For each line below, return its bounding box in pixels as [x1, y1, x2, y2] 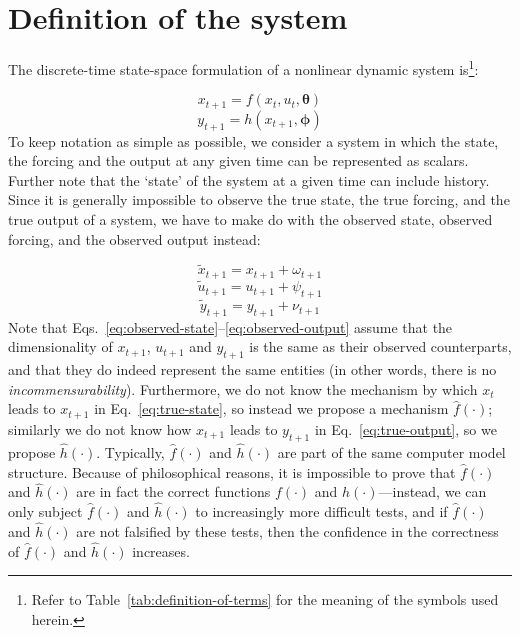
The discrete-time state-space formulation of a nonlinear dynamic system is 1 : [8, 56, 479, 79]
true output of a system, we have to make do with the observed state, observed [8, 209, 493, 229]
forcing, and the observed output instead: [8, 228, 261, 249]
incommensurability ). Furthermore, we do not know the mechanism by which [8, 378, 478, 399]
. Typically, [96, 441, 165, 462]
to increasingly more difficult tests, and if [195, 501, 448, 522]
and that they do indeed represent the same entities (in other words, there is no [8, 359, 497, 380]
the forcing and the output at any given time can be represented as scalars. [8, 150, 469, 171]
